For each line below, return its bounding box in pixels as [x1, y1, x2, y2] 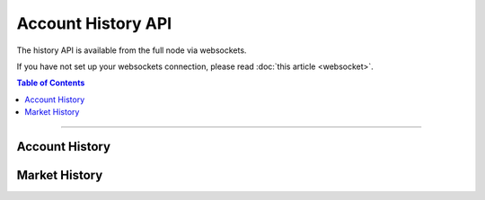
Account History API [16, 13, 172, 33]
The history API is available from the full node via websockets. [16, 45, 247, 56]
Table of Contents [16, 77, 85, 89]
